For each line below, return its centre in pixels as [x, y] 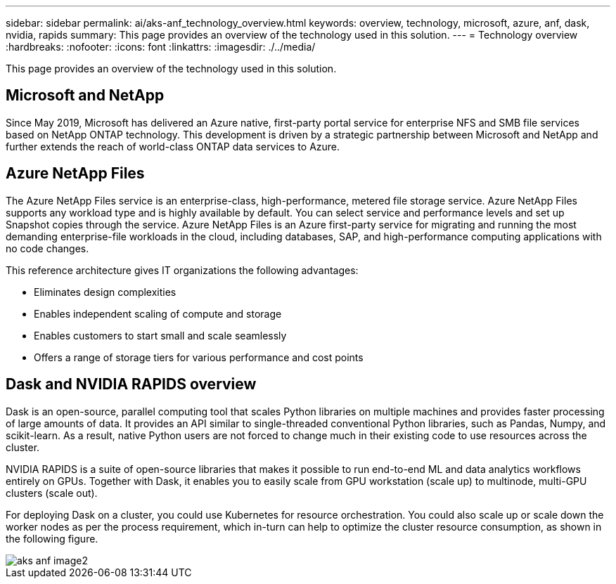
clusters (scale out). [52, 493]
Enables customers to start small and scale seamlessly [160, 335]
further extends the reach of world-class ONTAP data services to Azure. [173, 146]
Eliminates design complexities [105, 292]
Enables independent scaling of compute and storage [158, 313]
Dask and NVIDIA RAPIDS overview [131, 384]
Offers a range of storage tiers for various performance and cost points [199, 357]
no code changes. [47, 248]
